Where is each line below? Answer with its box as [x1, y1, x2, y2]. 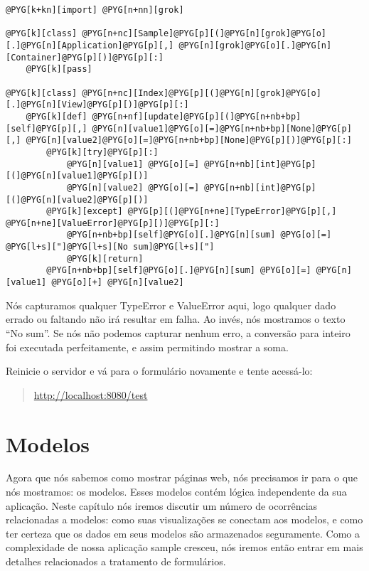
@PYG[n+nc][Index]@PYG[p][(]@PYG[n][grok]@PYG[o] [82, 87, 321, 98]
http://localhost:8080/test [33, 387, 148, 402]
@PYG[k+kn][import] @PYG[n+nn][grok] [6, 5, 184, 15]
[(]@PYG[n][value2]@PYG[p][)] [6, 194, 149, 205]
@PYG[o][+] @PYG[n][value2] [51, 277, 184, 288]
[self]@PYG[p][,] [6, 123, 87, 134]
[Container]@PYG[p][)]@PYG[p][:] [6, 52, 164, 63]
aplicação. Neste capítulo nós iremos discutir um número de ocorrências [6, 498, 318, 513]
